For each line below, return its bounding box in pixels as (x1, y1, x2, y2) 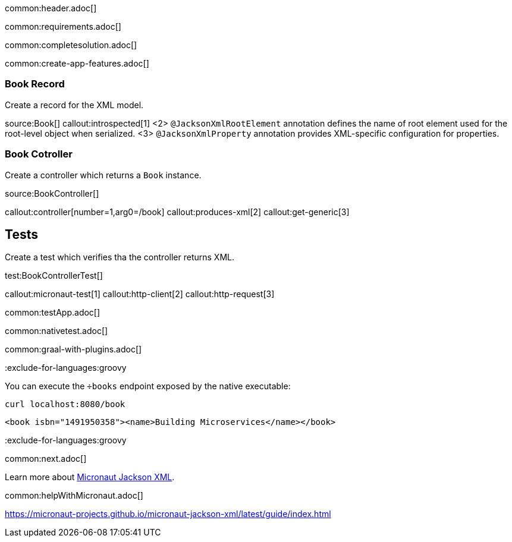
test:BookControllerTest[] (5, 270, 103, 281)
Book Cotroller (5, 148, 73, 160)
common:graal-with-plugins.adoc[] (5, 344, 142, 355)
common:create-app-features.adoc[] (5, 58, 149, 68)
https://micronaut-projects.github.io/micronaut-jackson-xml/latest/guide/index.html (5, 509, 331, 519)
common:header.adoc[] (5, 3, 97, 13)
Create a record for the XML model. (5, 99, 144, 110)
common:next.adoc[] (5, 453, 87, 464)
